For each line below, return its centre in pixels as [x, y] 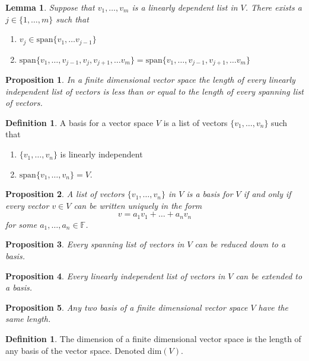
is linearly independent [101, 154]
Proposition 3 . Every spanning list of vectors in [95, 244]
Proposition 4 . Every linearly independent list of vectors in [115, 275]
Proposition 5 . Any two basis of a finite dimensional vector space [127, 307]
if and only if [267, 194]
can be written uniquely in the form [138, 205]
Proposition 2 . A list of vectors [65, 194]
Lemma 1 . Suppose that [50, 7]
